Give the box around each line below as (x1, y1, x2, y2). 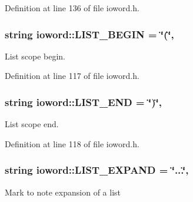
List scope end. (5, 118, 59, 130)
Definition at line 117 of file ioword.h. (5, 69, 139, 82)
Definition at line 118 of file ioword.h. (5, 137, 139, 150)
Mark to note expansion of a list (5, 186, 121, 198)
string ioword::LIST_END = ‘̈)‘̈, (5, 94, 162, 109)
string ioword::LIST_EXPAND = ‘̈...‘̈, (5, 163, 189, 177)
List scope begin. (5, 49, 66, 62)
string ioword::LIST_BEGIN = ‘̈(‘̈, (5, 27, 174, 41)
